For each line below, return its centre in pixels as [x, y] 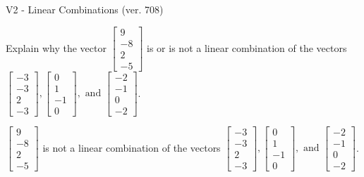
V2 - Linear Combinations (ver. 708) [85, 9]
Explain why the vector [56, 47]
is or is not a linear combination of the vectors [247, 47]
